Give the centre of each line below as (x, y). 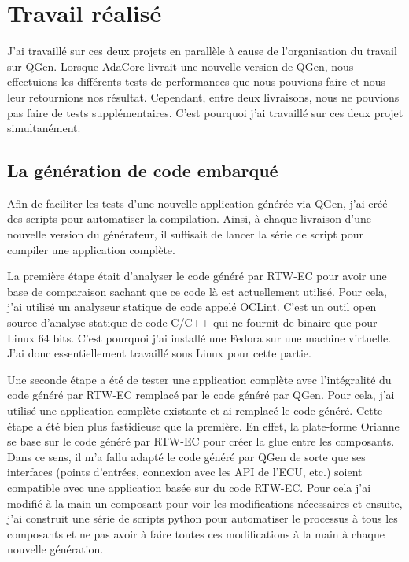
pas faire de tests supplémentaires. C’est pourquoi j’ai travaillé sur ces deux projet (205, 112)
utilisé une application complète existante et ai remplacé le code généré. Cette (195, 410)
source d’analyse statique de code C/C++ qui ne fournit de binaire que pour (192, 322)
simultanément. (44, 128)
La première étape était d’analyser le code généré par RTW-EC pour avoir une (197, 276)
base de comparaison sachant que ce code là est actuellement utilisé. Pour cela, (197, 291)
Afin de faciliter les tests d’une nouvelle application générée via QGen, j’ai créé (197, 203)
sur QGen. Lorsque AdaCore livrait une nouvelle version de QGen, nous (181, 66)
